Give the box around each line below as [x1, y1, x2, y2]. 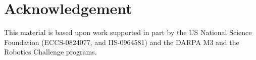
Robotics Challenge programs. [4, 46, 97, 57]
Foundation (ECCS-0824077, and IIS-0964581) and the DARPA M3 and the [4, 36, 239, 47]
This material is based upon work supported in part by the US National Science [4, 27, 252, 37]
